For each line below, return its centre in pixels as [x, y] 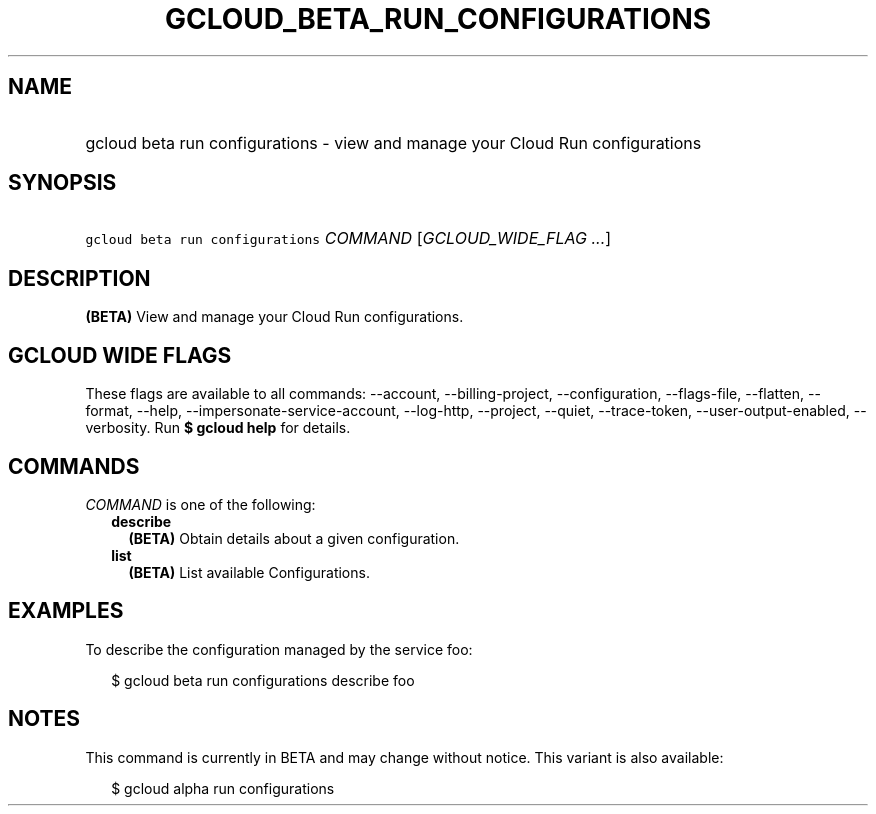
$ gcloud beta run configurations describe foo [263, 680]
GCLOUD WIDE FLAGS [120, 355]
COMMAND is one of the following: [200, 504]
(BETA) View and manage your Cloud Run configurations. [274, 317]
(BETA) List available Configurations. [249, 572]
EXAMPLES [66, 611]
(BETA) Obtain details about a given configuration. [294, 538]
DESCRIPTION [79, 278]
